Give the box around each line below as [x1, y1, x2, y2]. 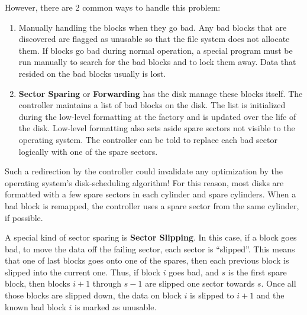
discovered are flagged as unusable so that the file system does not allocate [18, 33, 290, 45]
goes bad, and [169, 265, 219, 278]
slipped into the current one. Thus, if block [5, 265, 161, 278]
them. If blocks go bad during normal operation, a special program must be [18, 44, 293, 56]
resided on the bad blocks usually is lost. [18, 67, 166, 79]
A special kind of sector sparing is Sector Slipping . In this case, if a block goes [5, 231, 297, 243]
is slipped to [190, 289, 234, 301]
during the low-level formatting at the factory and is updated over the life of [18, 110, 296, 122]
